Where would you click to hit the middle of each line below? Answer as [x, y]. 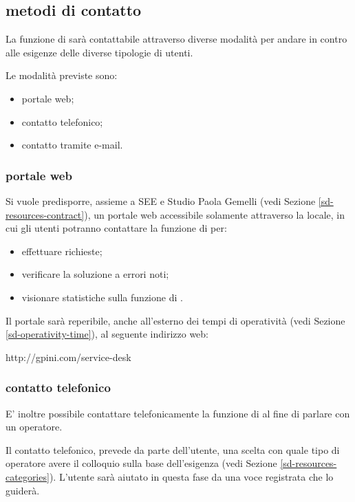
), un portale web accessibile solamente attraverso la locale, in [214, 214]
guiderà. [23, 490]
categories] [28, 476]
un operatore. [34, 427]
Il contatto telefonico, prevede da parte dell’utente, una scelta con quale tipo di [173, 449]
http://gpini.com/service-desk [68, 357]
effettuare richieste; [62, 251]
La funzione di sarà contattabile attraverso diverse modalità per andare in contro [176, 39]
